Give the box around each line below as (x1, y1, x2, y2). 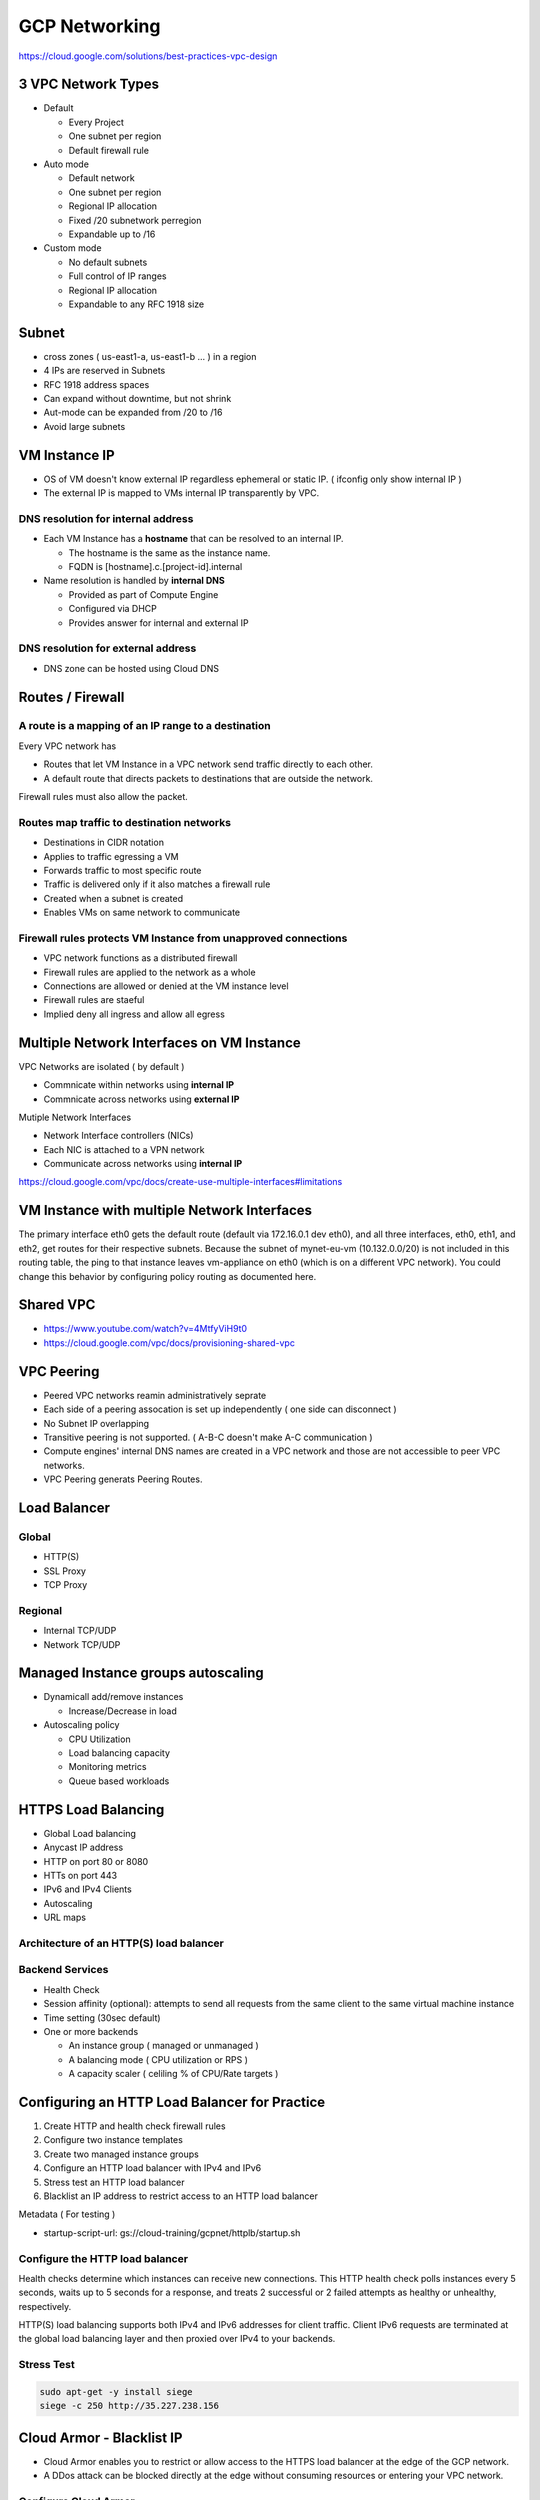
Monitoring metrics (68, 1761, 147, 1773)
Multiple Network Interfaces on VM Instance (18, 1034, 301, 1051)
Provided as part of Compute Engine (68, 588, 219, 600)
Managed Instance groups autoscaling (18, 1665, 264, 1682)
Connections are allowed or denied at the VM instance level (43, 980, 289, 992)
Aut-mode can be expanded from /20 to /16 (43, 406, 223, 419)
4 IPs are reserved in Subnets (43, 365, 166, 377)
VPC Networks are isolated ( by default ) (18, 1060, 185, 1072)
